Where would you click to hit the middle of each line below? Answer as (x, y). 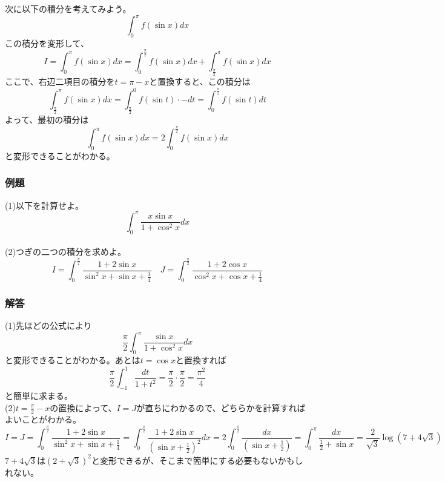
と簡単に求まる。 (39, 395)
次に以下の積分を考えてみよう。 (68, 8)
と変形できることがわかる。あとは (73, 360)
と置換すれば (201, 360)
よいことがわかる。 (43, 419)
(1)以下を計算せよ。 (44, 205)
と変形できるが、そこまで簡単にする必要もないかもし (197, 460)
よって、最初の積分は (47, 120)
